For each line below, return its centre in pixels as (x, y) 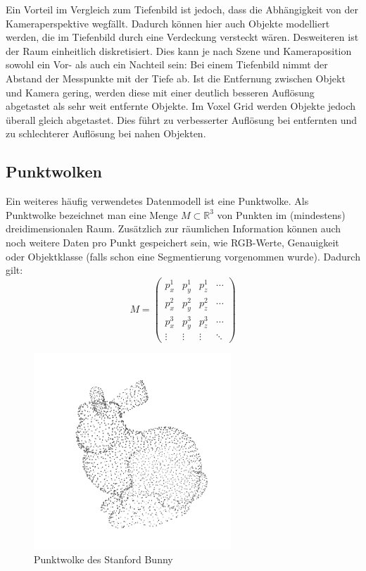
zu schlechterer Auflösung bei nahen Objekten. (106, 133)
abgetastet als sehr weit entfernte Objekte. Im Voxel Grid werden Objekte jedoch (181, 106)
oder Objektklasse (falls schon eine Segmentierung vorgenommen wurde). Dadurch (183, 256)
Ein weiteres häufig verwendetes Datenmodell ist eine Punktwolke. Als (157, 201)
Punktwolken (54, 171)
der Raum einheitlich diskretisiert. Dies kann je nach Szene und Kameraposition (179, 50)
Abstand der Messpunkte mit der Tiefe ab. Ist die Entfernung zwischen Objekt (176, 78)
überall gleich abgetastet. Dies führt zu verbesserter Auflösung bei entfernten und (181, 119)
